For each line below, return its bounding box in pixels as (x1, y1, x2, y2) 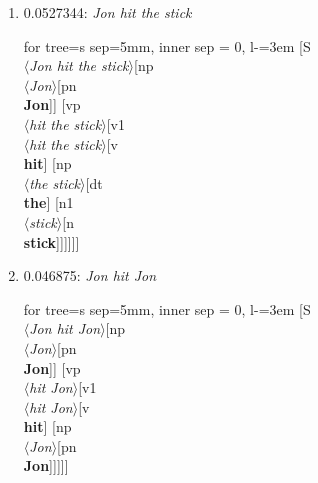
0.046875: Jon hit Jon (23, 265, 157, 286)
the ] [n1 (23, 192, 74, 213)
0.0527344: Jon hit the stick (23, 2, 192, 22)
